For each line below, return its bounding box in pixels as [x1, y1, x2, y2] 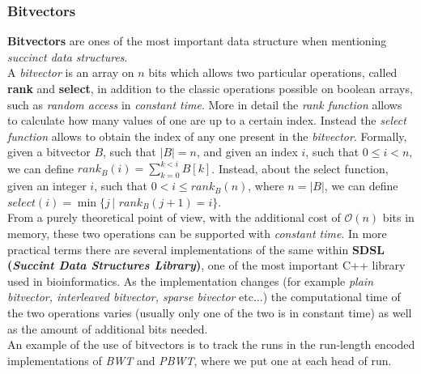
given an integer [7, 177, 87, 194]
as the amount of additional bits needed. [7, 320, 208, 337]
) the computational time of [262, 288, 401, 305]
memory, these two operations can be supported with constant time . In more [7, 225, 387, 242]
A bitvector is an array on [7, 64, 134, 81]
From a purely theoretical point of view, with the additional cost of [7, 209, 341, 226]
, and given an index [196, 143, 298, 160]
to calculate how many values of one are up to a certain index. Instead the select [7, 112, 406, 129]
